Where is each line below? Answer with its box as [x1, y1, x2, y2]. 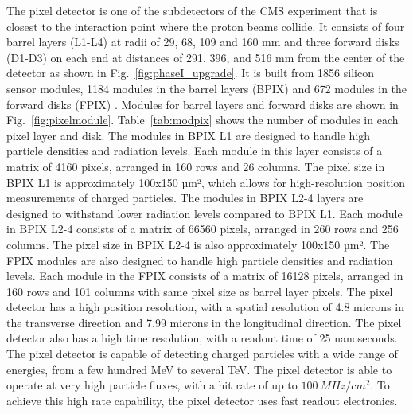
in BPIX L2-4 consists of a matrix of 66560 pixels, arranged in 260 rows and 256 [6, 221, 399, 237]
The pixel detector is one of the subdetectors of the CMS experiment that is [6, 2, 378, 18]
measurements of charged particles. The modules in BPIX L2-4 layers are [6, 189, 364, 206]
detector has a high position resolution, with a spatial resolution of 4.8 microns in [6, 299, 404, 315]
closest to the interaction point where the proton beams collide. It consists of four [6, 18, 405, 34]
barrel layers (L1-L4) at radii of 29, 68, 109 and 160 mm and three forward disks [6, 33, 399, 50]
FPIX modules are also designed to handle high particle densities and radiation [6, 252, 393, 268]
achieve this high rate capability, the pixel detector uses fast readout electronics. [6, 392, 398, 408]
